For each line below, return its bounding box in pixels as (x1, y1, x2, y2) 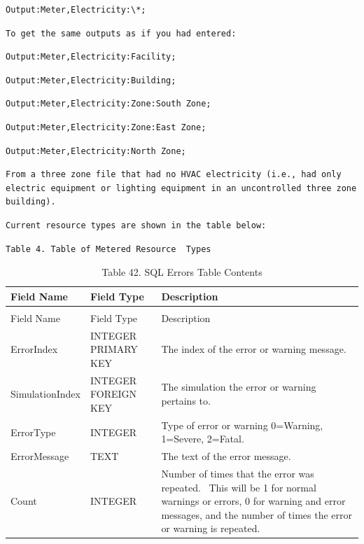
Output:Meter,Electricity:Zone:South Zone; (6, 99, 211, 109)
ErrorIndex (10, 342, 58, 356)
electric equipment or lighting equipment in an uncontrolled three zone (6, 183, 357, 193)
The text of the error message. (161, 449, 291, 463)
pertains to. (161, 393, 211, 408)
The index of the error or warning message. (161, 342, 346, 356)
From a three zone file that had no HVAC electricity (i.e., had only (6, 169, 342, 180)
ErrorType (10, 424, 56, 439)
